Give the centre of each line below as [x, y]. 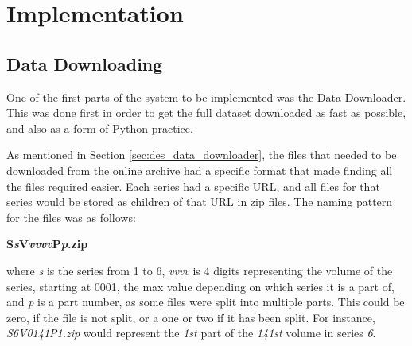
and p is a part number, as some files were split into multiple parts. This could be [206, 302]
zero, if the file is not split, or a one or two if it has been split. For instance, [191, 317]
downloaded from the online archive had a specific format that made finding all [200, 170]
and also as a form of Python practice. [100, 128]
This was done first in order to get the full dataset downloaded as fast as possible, [206, 113]
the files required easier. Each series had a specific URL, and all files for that [193, 186]
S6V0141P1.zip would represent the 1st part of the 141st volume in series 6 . [191, 333]
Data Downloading [85, 63]
